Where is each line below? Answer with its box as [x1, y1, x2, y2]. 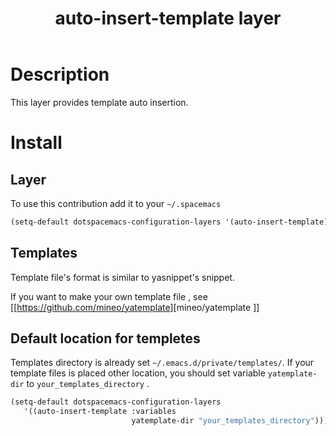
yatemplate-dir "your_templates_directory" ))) [131, 416, 329, 426]
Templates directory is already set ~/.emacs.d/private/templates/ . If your [10, 357, 315, 369]
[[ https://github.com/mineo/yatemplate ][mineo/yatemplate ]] [10, 301, 260, 313]
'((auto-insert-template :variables [23, 407, 177, 417]
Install [10, 132, 63, 154]
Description [10, 63, 110, 86]
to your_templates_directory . [26, 378, 150, 390]
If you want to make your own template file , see [10, 290, 208, 302]
